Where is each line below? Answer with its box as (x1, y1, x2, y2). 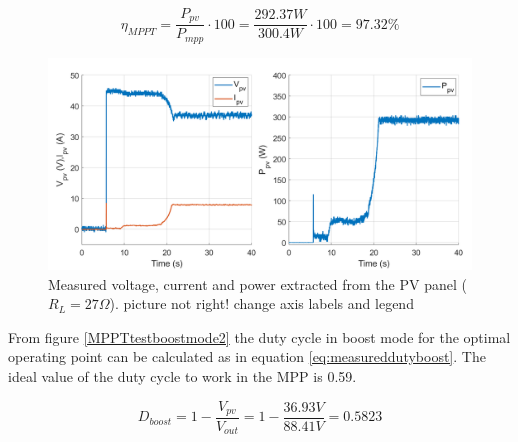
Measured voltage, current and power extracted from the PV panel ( (48, 273, 467, 294)
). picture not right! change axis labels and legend (109, 293, 414, 314)
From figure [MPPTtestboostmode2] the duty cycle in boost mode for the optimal (8, 326, 511, 347)
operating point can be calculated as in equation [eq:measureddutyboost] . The (8, 346, 486, 367)
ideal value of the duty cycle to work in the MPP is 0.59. (8, 365, 357, 386)
